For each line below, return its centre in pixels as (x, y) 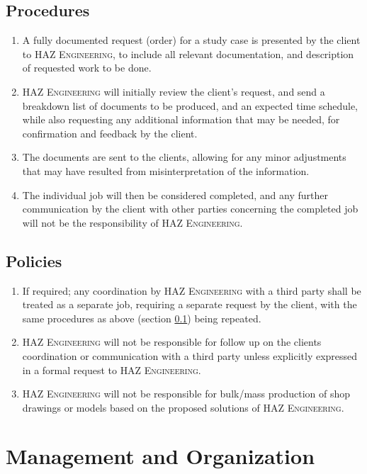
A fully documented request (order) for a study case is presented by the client (191, 40)
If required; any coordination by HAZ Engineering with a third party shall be (192, 290)
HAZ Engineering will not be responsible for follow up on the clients (172, 342)
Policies (34, 260)
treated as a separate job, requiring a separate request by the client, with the (190, 304)
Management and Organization (160, 456)
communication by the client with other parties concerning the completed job (190, 209)
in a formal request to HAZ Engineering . (112, 369)
